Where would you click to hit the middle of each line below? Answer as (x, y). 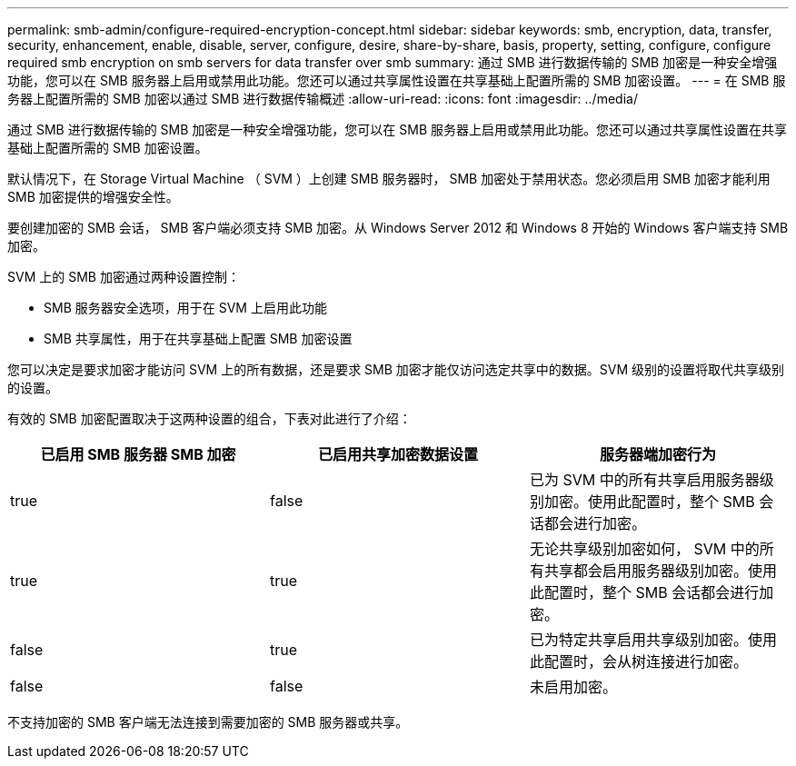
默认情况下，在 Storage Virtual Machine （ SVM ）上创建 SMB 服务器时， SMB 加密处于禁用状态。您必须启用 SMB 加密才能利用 (389, 179)
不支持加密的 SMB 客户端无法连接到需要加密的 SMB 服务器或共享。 (208, 722)
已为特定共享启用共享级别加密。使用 (653, 640)
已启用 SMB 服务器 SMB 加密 (138, 454)
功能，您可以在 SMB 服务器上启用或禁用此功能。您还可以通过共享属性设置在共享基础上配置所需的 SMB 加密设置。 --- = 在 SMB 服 (397, 80)
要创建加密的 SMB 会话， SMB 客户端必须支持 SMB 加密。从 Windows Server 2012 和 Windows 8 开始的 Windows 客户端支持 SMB (398, 228)
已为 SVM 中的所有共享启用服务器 (644, 480)
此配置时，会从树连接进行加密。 (638, 662)
